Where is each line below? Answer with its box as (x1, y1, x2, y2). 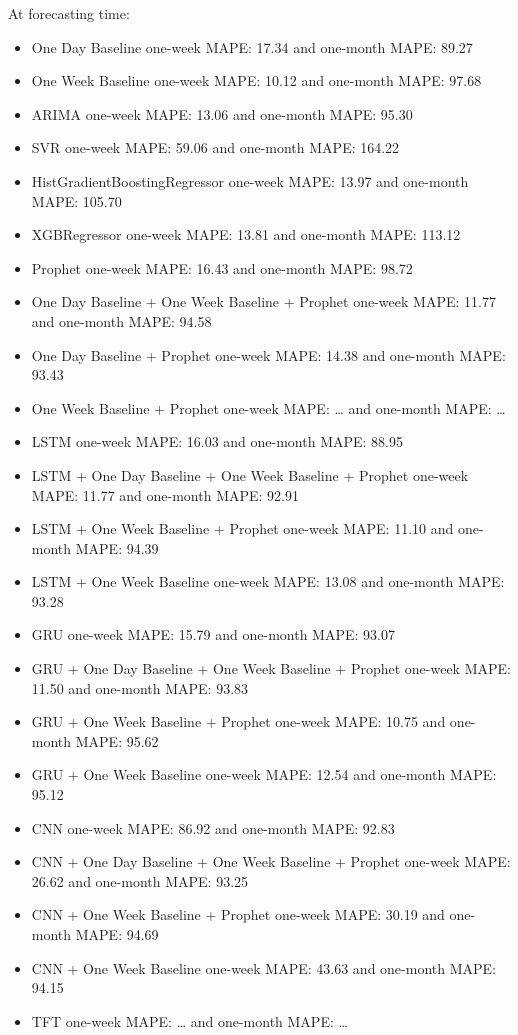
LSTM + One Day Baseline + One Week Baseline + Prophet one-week (31, 464, 469, 485)
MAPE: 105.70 (31, 190, 122, 211)
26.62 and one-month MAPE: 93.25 (31, 870, 249, 891)
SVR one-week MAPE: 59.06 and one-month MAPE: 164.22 (31, 137, 400, 158)
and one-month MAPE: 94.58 (31, 310, 212, 331)
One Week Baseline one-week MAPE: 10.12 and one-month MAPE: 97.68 (31, 70, 482, 91)
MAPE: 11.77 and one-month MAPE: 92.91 (31, 484, 299, 505)
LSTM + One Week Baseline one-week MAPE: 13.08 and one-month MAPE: (31, 571, 505, 592)
